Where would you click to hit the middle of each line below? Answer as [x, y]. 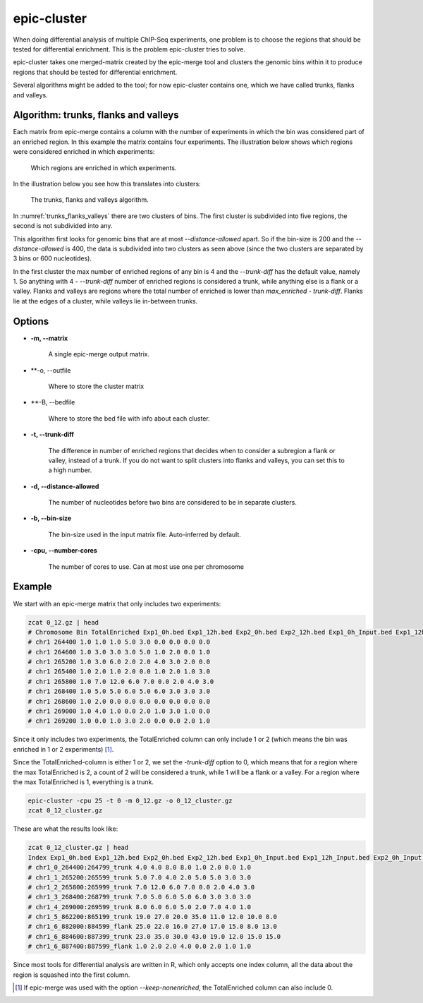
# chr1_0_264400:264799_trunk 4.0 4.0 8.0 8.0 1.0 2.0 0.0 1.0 [140, 867]
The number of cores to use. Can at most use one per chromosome [146, 566]
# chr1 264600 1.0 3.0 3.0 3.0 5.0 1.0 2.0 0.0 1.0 [119, 652]
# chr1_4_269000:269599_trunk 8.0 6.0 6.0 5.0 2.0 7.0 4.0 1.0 [140, 907]
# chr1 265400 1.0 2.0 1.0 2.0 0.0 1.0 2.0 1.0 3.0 [119, 672]
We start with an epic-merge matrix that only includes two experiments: [117, 603]
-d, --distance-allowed [65, 486]
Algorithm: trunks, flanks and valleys [96, 115]
